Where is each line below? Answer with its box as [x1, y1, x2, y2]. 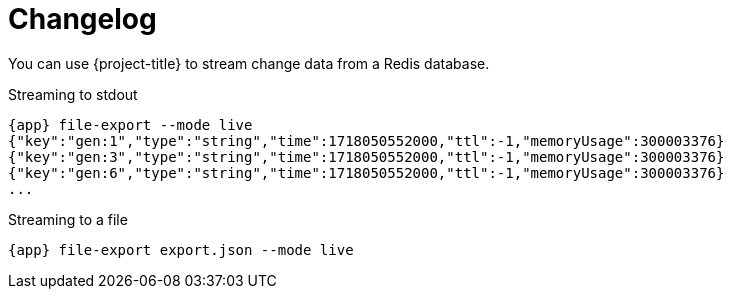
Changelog [8, 2, 157, 36]
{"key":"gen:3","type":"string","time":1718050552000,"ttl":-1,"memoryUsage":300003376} [8, 148, 725, 165]
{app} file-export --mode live [8, 116, 253, 133]
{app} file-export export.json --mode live [8, 241, 354, 258]
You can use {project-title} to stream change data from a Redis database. [8, 54, 490, 72]
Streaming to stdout [8, 85, 138, 103]
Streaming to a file [8, 210, 128, 228]
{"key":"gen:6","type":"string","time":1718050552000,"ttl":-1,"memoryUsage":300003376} [8, 164, 725, 181]
